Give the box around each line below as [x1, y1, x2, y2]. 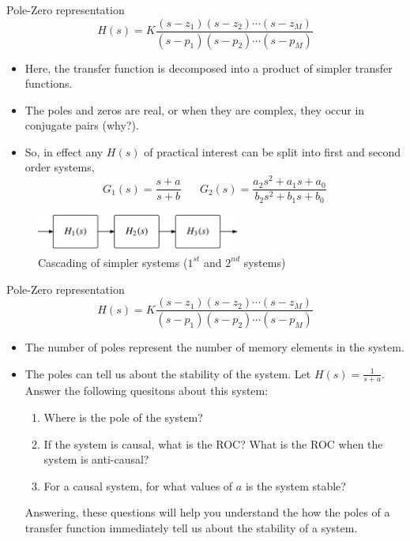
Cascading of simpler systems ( [38, 254, 188, 270]
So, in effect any [24, 143, 103, 160]
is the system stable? [245, 477, 346, 494]
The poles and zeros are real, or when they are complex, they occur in [24, 101, 365, 118]
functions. [24, 75, 73, 92]
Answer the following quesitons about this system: [24, 382, 269, 399]
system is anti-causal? [43, 451, 149, 468]
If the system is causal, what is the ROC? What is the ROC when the [43, 435, 383, 452]
